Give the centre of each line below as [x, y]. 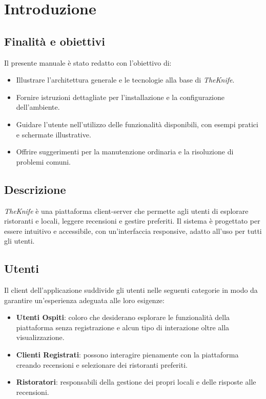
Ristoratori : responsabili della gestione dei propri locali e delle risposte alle [136, 382]
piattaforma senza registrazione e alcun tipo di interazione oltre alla [123, 327]
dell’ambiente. [38, 107]
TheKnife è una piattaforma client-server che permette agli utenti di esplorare [126, 211]
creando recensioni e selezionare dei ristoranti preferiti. [102, 364]
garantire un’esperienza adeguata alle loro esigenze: [84, 300]
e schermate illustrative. [54, 134]
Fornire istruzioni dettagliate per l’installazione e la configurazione [120, 97]
